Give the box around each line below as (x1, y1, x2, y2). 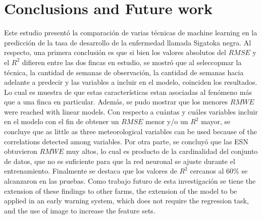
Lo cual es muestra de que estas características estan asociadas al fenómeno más (4, 86, 252, 97)
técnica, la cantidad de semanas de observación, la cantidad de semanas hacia (4, 67, 244, 77)
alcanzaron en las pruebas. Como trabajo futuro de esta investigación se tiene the (4, 176, 256, 186)
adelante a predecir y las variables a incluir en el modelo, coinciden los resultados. (4, 77, 257, 87)
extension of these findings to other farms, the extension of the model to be (4, 185, 237, 196)
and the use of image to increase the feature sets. (4, 205, 155, 215)
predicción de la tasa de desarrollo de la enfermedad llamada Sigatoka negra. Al (4, 37, 251, 47)
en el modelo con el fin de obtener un (4, 116, 119, 127)
